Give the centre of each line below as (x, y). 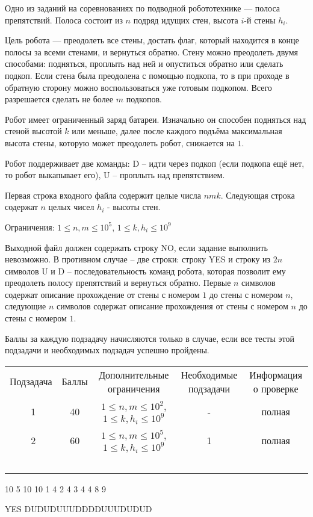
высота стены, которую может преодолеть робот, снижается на (120, 142)
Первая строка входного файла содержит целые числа (103, 195)
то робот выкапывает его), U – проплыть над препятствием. (115, 175)
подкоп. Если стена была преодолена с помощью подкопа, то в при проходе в (147, 75)
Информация (276, 374)
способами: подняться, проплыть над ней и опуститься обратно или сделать (144, 63)
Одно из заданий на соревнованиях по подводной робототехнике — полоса (143, 8)
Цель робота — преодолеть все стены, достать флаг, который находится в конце (152, 40)
